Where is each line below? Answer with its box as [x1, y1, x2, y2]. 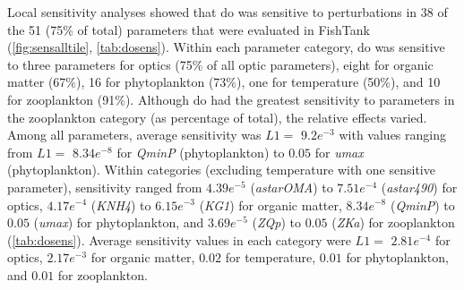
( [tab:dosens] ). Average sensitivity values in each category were [7, 230, 351, 249]
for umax [314, 142, 364, 161]
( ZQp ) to [252, 213, 301, 232]
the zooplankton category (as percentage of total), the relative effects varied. [7, 107, 427, 126]
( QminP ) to [390, 195, 455, 214]
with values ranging [339, 125, 446, 144]
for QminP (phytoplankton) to [116, 142, 285, 161]
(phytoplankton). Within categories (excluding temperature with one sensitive [7, 160, 435, 179]
